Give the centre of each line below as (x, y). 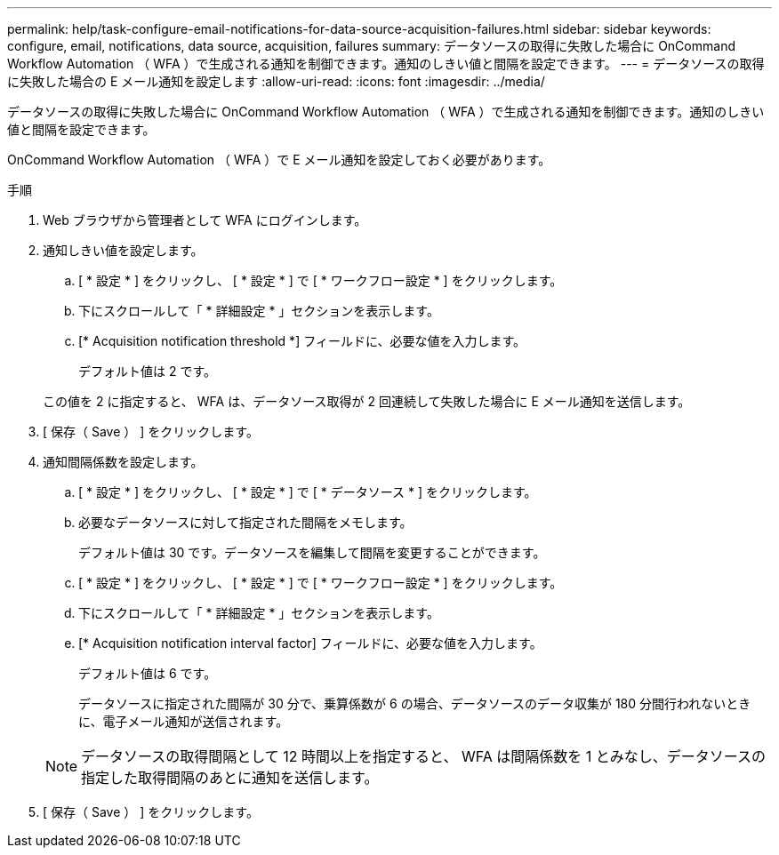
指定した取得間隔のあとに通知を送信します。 (230, 778)
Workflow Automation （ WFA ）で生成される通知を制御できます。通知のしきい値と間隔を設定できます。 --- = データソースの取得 (386, 64)
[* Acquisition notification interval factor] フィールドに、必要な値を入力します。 (310, 643)
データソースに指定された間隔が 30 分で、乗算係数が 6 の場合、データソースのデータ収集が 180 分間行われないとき (415, 703)
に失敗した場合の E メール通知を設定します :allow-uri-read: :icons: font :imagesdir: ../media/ (276, 81)
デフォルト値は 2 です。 (148, 371)
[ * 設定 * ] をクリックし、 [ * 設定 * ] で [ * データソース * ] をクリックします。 (308, 492)
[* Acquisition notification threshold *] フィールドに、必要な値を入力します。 (302, 341)
